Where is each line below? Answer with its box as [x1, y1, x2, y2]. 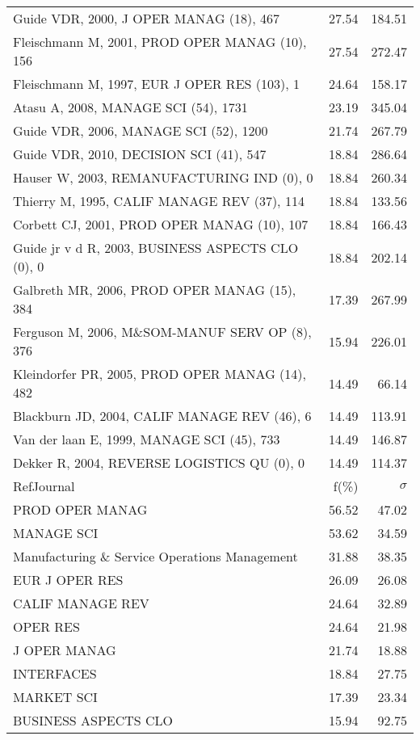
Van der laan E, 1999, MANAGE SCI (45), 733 [13, 430, 280, 448]
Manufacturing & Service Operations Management [13, 547, 298, 566]
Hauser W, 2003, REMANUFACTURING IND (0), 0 [13, 168, 313, 187]
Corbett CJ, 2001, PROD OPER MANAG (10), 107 [13, 215, 309, 233]
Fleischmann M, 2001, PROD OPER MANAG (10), [13, 32, 307, 51]
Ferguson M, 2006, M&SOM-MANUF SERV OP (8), [13, 322, 312, 341]
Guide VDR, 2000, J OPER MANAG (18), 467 [13, 9, 280, 27]
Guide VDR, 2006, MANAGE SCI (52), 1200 [13, 121, 268, 140]
